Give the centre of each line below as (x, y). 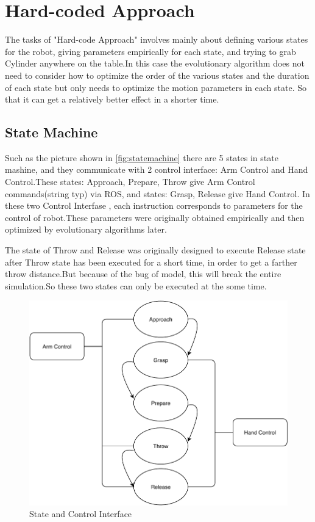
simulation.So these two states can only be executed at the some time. (136, 285)
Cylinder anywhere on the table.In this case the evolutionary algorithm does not (155, 63)
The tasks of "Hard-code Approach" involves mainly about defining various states (157, 39)
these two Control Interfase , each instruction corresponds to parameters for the (154, 205)
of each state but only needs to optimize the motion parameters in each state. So (156, 87)
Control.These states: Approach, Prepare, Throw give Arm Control (130, 182)
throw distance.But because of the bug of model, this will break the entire (143, 274)
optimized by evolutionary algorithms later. (86, 229)
